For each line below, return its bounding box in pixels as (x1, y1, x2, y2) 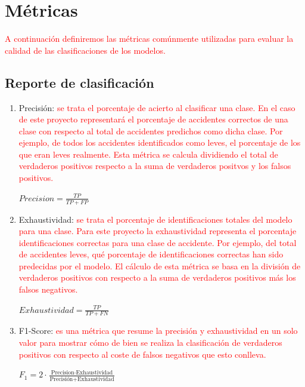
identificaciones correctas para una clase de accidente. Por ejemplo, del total (18, 236, 297, 248)
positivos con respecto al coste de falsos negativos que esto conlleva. (18, 348, 266, 360)
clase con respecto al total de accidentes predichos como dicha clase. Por (18, 124, 283, 137)
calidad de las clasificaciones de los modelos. (5, 44, 166, 56)
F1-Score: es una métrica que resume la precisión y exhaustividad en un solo (18, 324, 298, 337)
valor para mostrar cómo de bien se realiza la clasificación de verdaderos (18, 336, 282, 349)
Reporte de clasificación (5, 73, 154, 91)
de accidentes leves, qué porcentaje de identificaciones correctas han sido (18, 248, 284, 260)
